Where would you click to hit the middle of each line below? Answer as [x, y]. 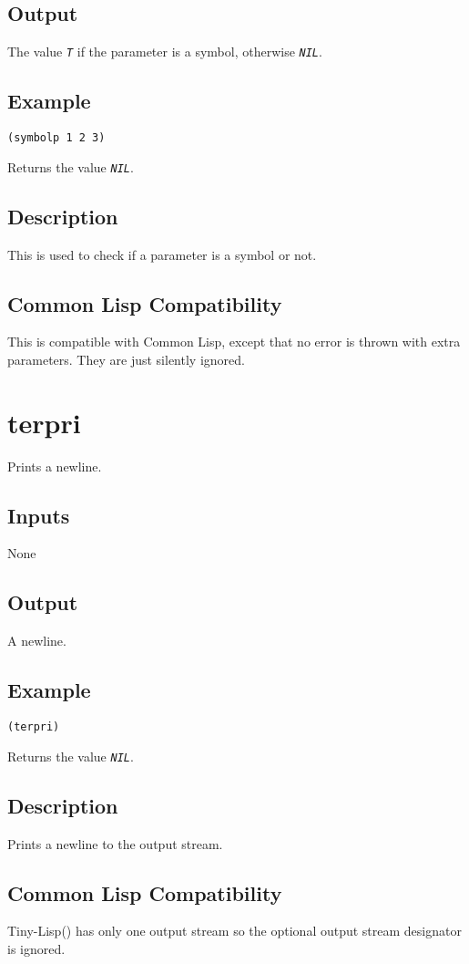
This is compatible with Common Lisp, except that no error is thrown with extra [234, 342]
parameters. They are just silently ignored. [126, 359]
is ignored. [36, 948]
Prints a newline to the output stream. [115, 843]
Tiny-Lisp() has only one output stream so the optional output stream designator [234, 931]
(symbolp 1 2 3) [56, 138]
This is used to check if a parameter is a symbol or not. [162, 254]
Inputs [39, 515]
